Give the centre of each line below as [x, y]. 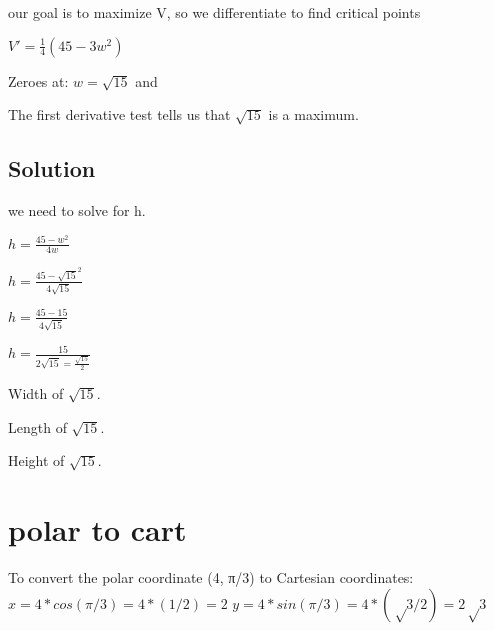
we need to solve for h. [77, 209]
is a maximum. [313, 114]
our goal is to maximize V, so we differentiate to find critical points [214, 12]
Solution [52, 168]
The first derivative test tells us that [119, 114]
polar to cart [97, 529]
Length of [37, 426]
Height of [36, 460]
